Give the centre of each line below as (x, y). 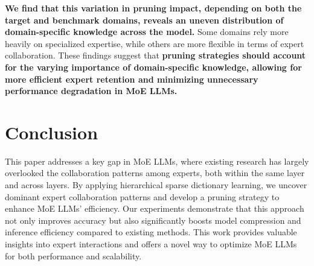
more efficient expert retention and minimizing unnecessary (132, 79)
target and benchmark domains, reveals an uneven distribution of (144, 20)
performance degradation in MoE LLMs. (91, 91)
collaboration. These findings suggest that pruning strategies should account (155, 55)
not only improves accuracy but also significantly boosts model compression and (153, 220)
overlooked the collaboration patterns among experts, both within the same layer (155, 173)
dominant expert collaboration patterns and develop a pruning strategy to (142, 196)
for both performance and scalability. (73, 255)
